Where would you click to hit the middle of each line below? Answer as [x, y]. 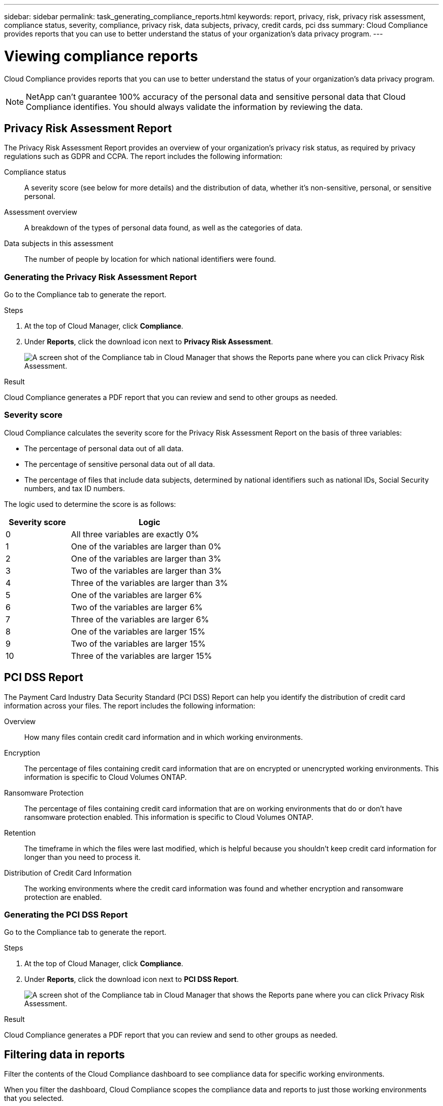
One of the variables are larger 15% [138, 631]
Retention [20, 833]
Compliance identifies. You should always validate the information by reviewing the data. [194, 107]
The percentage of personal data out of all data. [104, 448]
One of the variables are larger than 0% [146, 546]
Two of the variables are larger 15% [138, 643]
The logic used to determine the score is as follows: [90, 504]
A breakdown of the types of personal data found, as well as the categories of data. [164, 228]
